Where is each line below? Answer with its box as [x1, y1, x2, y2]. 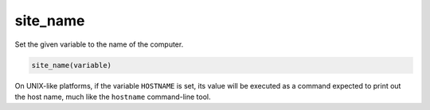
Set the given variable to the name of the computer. [14, 40, 184, 49]
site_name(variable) [31, 60, 111, 70]
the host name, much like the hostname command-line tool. [14, 92, 211, 101]
